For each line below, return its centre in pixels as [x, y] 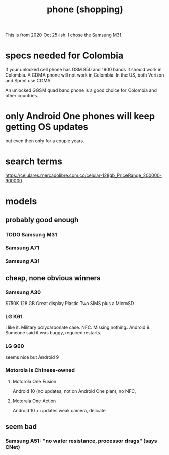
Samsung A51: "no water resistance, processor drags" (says [81, 441]
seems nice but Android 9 [32, 357]
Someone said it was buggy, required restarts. [53, 333]
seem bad [21, 427]
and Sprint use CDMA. [29, 81]
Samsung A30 [23, 292]
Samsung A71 [22, 248]
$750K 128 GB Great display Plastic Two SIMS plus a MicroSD [70, 304]
